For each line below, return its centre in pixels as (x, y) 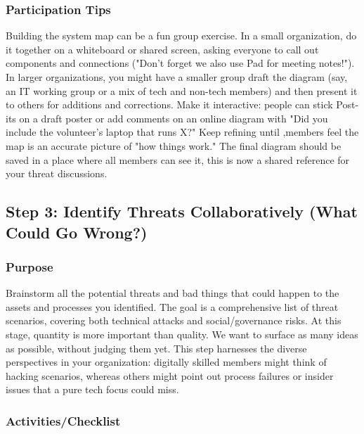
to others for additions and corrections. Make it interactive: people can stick (169, 104)
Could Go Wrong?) (77, 232)
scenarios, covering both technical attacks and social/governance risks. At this (174, 320)
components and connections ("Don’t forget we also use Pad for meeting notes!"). (180, 63)
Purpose (30, 266)
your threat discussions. (57, 173)
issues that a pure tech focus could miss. (92, 389)
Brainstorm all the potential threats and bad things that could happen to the (173, 293)
